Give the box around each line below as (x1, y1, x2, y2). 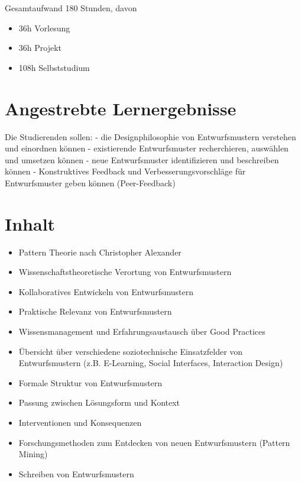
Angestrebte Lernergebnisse (5, 96, 237, 120)
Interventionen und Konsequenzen (18, 416, 142, 428)
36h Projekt (18, 41, 62, 54)
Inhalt (5, 211, 56, 235)
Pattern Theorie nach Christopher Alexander (18, 245, 182, 258)
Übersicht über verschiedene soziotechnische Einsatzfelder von (18, 345, 243, 357)
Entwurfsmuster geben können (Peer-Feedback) (5, 176, 176, 189)
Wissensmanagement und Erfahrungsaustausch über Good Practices (18, 325, 266, 337)
